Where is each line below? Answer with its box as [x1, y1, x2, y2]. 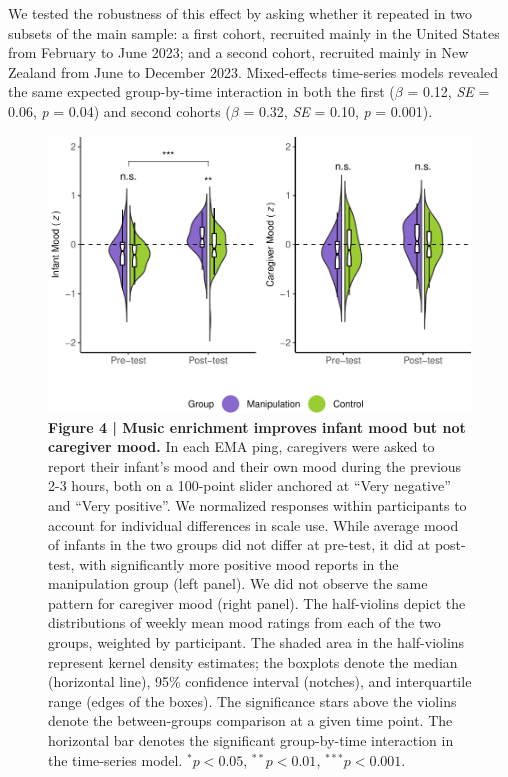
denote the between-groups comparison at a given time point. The [48, 710, 453, 731]
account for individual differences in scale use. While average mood [48, 514, 459, 535]
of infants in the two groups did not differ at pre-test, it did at [48, 534, 431, 555]
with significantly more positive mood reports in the [79, 553, 399, 574]
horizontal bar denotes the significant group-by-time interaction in [48, 730, 454, 751]
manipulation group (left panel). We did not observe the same [48, 573, 428, 594]
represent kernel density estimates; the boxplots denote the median [48, 651, 458, 672]
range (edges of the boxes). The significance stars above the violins [48, 690, 457, 711]
